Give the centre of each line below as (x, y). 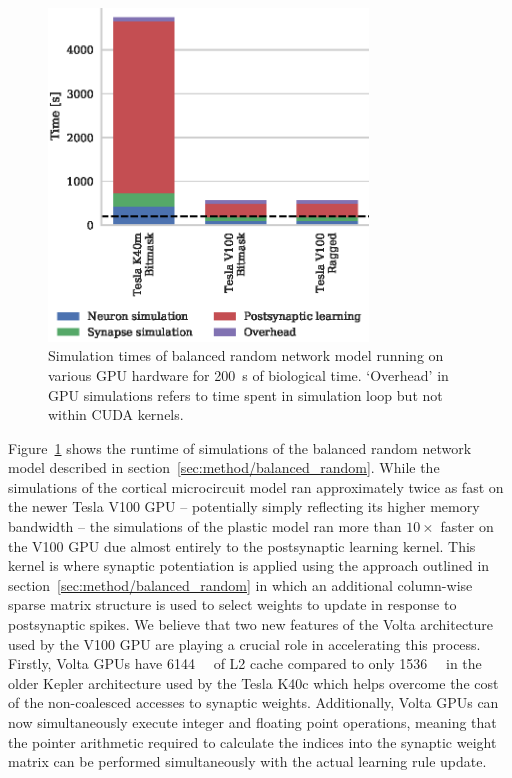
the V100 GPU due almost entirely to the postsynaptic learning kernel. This (242, 545)
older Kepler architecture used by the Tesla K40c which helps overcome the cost (253, 682)
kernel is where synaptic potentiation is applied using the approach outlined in (249, 565)
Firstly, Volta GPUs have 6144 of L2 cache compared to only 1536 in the (245, 663)
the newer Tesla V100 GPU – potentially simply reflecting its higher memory (244, 506)
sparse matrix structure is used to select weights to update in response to (232, 604)
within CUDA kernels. (116, 414)
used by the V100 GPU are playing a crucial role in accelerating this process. (244, 643)
